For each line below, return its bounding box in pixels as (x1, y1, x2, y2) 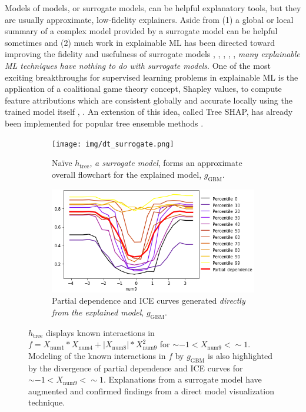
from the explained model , (52, 305, 144, 318)
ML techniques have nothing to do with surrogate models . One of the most (5, 59, 271, 71)
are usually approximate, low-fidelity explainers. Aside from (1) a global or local (5, 13, 294, 25)
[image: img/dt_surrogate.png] (52, 139, 174, 148)
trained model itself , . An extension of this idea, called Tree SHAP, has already (5, 105, 293, 118)
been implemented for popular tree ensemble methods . (5, 117, 204, 129)
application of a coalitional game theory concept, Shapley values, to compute (5, 82, 282, 95)
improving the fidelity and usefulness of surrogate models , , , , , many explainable (5, 48, 300, 60)
